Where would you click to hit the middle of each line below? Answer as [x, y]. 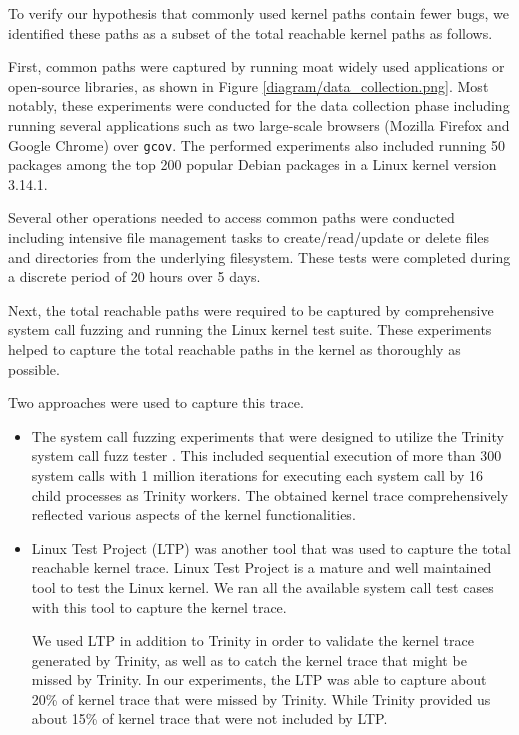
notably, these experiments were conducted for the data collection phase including [259, 105]
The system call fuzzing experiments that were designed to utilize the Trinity [267, 435]
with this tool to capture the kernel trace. [159, 606]
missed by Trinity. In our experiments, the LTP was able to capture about [259, 679]
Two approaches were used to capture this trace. [156, 402]
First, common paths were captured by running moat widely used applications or [256, 66]
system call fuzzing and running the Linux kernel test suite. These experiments [250, 329]
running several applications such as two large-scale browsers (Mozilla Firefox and [259, 124]
